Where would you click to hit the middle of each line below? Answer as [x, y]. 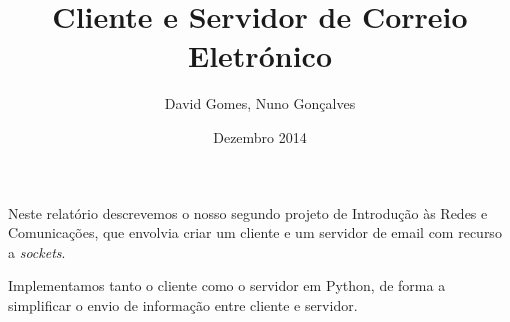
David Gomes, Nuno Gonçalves [260, 103]
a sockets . [37, 251]
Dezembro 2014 [260, 136]
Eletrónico [260, 55]
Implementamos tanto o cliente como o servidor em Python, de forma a [227, 285]
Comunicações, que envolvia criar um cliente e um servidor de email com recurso [255, 232]
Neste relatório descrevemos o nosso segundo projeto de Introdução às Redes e [248, 212]
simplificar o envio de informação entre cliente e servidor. [183, 304]
